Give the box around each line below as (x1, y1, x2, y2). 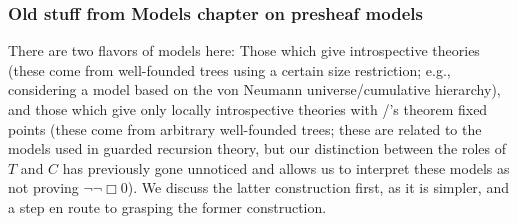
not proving (8, 177, 79, 198)
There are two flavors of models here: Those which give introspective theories (8, 40, 480, 61)
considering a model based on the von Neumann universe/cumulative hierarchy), (8, 79, 501, 100)
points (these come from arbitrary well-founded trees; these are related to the (8, 118, 482, 139)
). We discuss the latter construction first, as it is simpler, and (127, 177, 509, 198)
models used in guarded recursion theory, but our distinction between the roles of (8, 138, 507, 159)
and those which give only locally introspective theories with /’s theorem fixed (8, 99, 488, 119)
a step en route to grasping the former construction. (8, 196, 327, 217)
